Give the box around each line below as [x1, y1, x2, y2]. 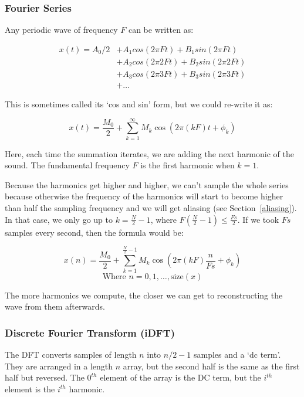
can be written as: [128, 23, 194, 36]
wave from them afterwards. [5, 300, 105, 313]
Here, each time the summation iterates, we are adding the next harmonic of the [5, 147, 294, 160]
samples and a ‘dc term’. [193, 348, 281, 360]
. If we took [237, 213, 279, 225]
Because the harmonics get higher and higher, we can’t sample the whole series [5, 178, 289, 191]
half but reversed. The [5, 371, 85, 384]
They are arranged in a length [5, 359, 113, 372]
